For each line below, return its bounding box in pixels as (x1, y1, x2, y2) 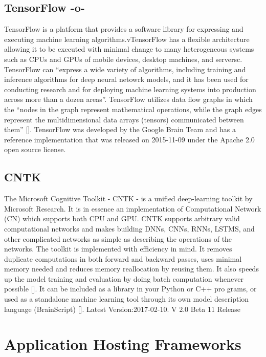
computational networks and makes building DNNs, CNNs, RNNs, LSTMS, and (4, 223, 255, 234)
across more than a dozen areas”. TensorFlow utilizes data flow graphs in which (4, 94, 253, 104)
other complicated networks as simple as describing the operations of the (4, 233, 232, 244)
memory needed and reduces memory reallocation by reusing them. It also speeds (4, 263, 259, 274)
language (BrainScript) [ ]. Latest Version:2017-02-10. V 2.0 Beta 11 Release (4, 303, 240, 314)
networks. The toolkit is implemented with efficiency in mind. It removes (4, 243, 232, 254)
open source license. (4, 144, 66, 155)
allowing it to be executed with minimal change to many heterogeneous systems (4, 44, 254, 54)
